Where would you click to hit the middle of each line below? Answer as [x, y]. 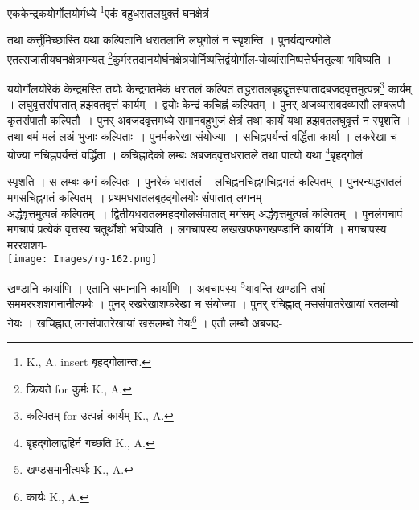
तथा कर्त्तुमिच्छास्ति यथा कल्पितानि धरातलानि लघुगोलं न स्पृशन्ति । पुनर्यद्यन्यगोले [169, 40]
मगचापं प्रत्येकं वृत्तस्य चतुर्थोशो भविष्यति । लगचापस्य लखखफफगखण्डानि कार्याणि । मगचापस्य [197, 229]
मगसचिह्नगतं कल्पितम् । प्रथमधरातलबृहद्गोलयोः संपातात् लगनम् [135, 197]
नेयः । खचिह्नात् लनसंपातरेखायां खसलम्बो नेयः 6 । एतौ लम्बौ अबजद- [145, 321]
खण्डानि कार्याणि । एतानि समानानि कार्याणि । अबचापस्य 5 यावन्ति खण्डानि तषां [166, 287]
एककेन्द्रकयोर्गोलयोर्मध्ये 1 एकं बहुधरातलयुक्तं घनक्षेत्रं [108, 12]
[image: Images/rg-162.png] [82, 259]
